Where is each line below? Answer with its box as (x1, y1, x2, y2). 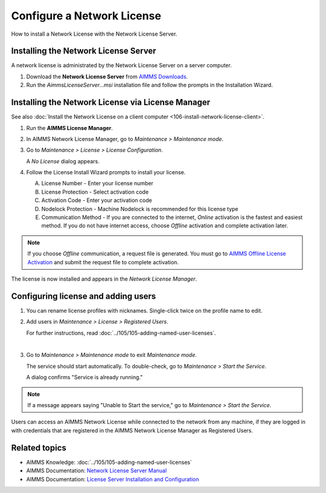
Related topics (11, 442, 66, 453)
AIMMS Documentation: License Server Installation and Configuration (26, 475, 199, 483)
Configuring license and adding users (11, 291, 156, 301)
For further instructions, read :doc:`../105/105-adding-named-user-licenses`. (26, 329, 217, 336)
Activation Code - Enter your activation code (41, 197, 152, 204)
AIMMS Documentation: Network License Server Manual (26, 467, 167, 474)
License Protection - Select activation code (41, 188, 149, 195)
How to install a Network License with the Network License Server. (11, 30, 177, 38)
